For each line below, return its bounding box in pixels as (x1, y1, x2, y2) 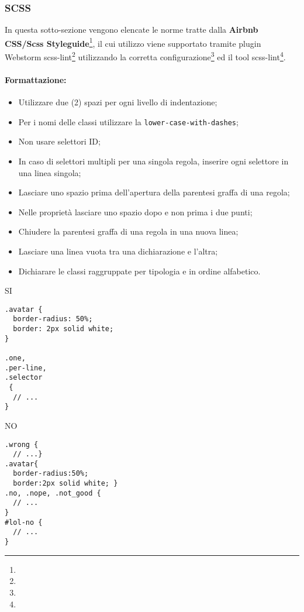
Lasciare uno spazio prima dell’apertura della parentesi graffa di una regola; (18, 186, 290, 198)
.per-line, (5, 363, 47, 372)
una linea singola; (18, 166, 81, 178)
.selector (5, 373, 43, 382)
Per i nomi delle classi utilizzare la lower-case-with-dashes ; (18, 115, 239, 128)
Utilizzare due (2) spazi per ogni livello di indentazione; (18, 96, 217, 108)
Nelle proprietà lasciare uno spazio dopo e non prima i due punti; (18, 205, 253, 218)
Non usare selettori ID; (18, 135, 101, 147)
